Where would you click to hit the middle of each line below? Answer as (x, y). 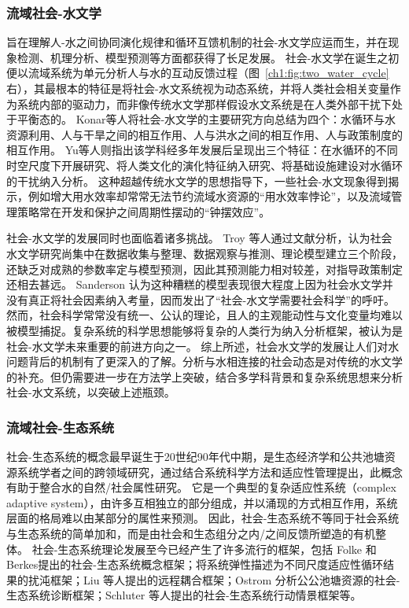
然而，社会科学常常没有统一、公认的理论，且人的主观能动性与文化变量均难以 (204, 315)
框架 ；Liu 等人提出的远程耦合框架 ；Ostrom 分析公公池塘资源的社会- (225, 579)
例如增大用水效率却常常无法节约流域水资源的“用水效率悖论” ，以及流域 (210, 196)
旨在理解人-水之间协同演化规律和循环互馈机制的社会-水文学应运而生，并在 (197, 42)
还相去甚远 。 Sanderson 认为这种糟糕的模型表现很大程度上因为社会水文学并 (200, 284)
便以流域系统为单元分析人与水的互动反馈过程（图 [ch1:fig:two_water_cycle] (198, 73)
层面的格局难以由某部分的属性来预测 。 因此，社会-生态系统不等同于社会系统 (203, 518)
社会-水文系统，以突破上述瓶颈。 (91, 392)
